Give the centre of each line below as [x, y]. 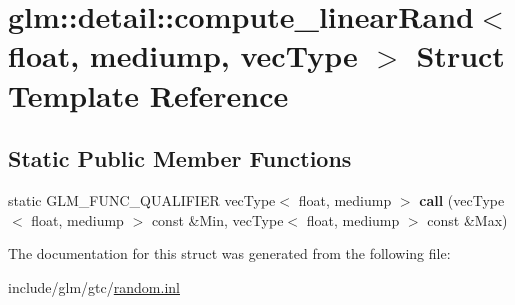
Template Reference [148, 94]
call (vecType [462, 199]
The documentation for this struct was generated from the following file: [229, 253]
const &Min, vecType [217, 219]
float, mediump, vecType [183, 55]
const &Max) [467, 219]
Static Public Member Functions [180, 158]
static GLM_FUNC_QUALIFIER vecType [142, 199]
